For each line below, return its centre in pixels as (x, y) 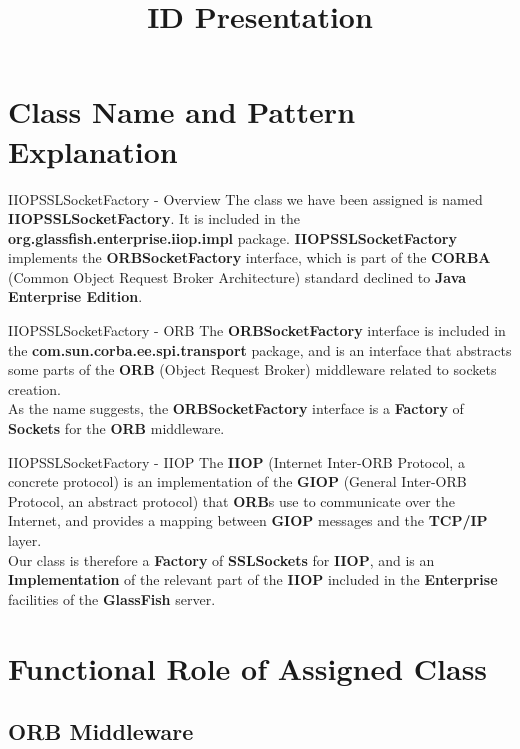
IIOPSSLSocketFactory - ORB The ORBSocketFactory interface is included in (257, 330)
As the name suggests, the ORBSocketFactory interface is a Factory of (236, 408)
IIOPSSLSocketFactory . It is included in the (154, 218)
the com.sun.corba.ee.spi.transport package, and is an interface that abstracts (260, 349)
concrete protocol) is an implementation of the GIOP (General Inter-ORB (237, 481)
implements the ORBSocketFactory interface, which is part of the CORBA (249, 257)
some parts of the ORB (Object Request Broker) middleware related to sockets (252, 369)
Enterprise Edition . (75, 296)
